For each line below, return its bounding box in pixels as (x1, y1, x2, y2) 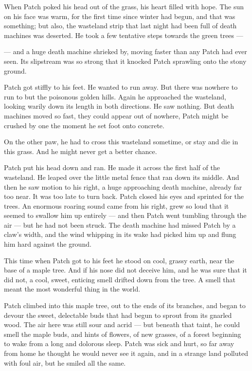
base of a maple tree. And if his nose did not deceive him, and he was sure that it (4, 265, 247, 275)
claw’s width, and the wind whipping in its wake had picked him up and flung (4, 229, 236, 239)
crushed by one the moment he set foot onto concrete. (4, 120, 164, 130)
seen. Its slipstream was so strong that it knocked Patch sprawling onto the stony (4, 56, 247, 66)
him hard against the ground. (4, 239, 91, 249)
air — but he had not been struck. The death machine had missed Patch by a (4, 219, 236, 230)
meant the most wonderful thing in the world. (4, 284, 141, 294)
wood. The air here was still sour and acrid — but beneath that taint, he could (4, 319, 240, 330)
